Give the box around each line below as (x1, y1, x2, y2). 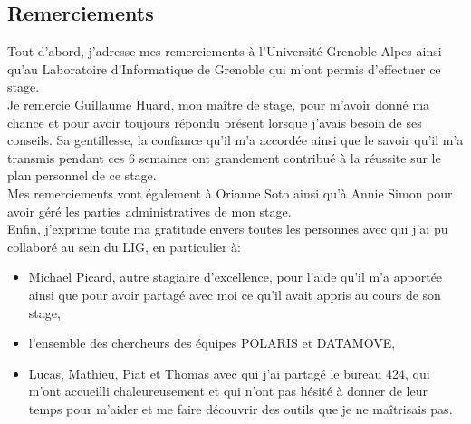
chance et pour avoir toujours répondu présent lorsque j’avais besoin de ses (7, 112, 422, 131)
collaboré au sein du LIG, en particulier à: (7, 236, 241, 255)
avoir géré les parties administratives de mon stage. (7, 201, 292, 220)
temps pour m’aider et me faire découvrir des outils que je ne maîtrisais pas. (28, 399, 453, 418)
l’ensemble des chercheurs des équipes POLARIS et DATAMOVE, (28, 333, 396, 352)
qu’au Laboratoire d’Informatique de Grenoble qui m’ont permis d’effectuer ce (7, 59, 441, 78)
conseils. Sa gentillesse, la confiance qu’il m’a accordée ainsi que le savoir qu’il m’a (7, 130, 464, 149)
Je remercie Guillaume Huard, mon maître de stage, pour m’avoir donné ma (7, 94, 430, 113)
